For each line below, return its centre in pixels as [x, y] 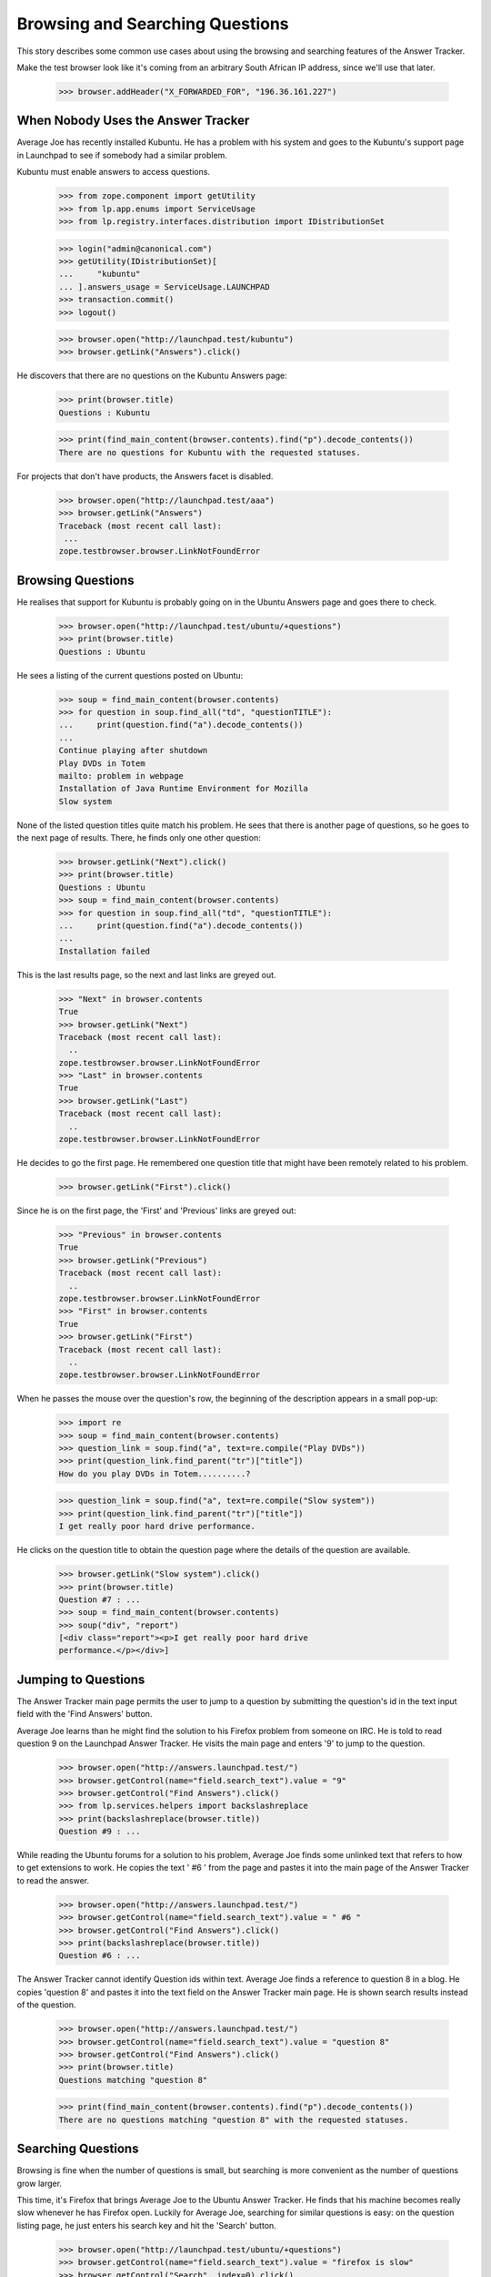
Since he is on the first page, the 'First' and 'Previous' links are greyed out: [156, 1210]
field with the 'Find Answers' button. [85, 1714]
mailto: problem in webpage [121, 776]
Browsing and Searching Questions [153, 24]
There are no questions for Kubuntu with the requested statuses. [210, 452]
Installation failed [104, 951]
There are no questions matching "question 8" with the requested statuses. [234, 2119]
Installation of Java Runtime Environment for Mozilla [183, 789]
